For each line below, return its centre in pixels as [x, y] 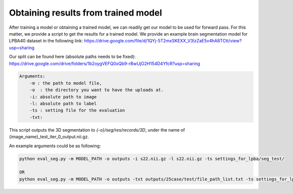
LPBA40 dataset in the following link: [46, 41]
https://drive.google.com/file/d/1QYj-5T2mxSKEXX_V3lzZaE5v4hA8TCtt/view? [163, 41]
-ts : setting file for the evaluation [77, 110]
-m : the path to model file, [66, 83]
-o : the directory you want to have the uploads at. [96, 90]
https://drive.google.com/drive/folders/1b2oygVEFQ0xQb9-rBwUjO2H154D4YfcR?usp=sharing [105, 63]
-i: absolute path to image [63, 97]
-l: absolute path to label [63, 104]
